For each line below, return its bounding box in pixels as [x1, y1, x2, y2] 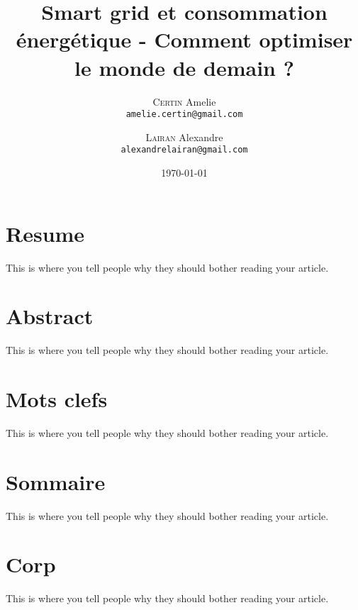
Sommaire [6, 467, 106, 496]
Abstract [6, 301, 94, 331]
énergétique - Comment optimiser [16, 25, 353, 54]
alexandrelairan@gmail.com [121, 145, 248, 155]
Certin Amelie [152, 94, 216, 109]
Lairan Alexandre [145, 129, 223, 144]
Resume [6, 218, 85, 248]
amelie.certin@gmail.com [125, 109, 243, 120]
